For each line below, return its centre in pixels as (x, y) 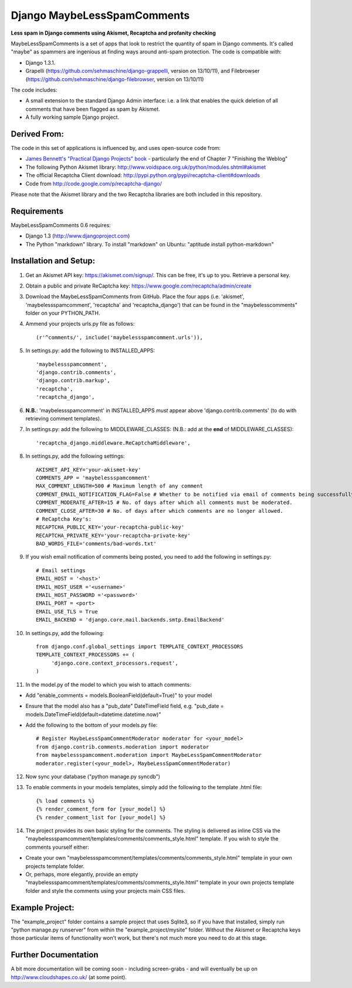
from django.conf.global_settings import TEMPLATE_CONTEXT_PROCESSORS (140, 646)
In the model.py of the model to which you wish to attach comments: (108, 685)
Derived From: (37, 134)
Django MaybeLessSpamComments (100, 15)
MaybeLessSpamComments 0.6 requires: (61, 225)
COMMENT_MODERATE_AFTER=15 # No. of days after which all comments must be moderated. (164, 503)
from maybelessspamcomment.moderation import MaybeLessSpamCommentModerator (149, 755)
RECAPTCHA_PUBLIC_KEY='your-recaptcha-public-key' (110, 527)
